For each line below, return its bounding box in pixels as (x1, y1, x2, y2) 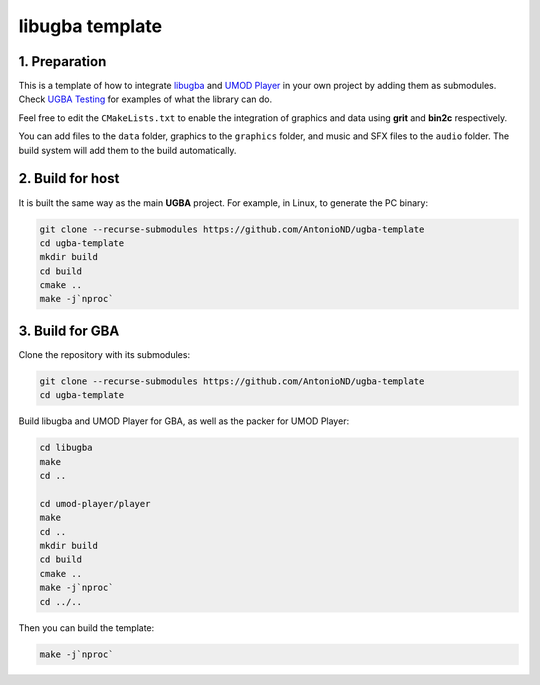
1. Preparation (18, 53, 107, 70)
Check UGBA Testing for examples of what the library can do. (18, 93, 273, 105)
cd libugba (39, 442, 93, 454)
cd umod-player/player (39, 498, 151, 509)
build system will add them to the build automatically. (18, 144, 237, 156)
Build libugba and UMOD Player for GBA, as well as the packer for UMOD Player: (18, 415, 350, 427)
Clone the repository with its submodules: (18, 348, 190, 360)
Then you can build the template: (18, 621, 155, 634)
